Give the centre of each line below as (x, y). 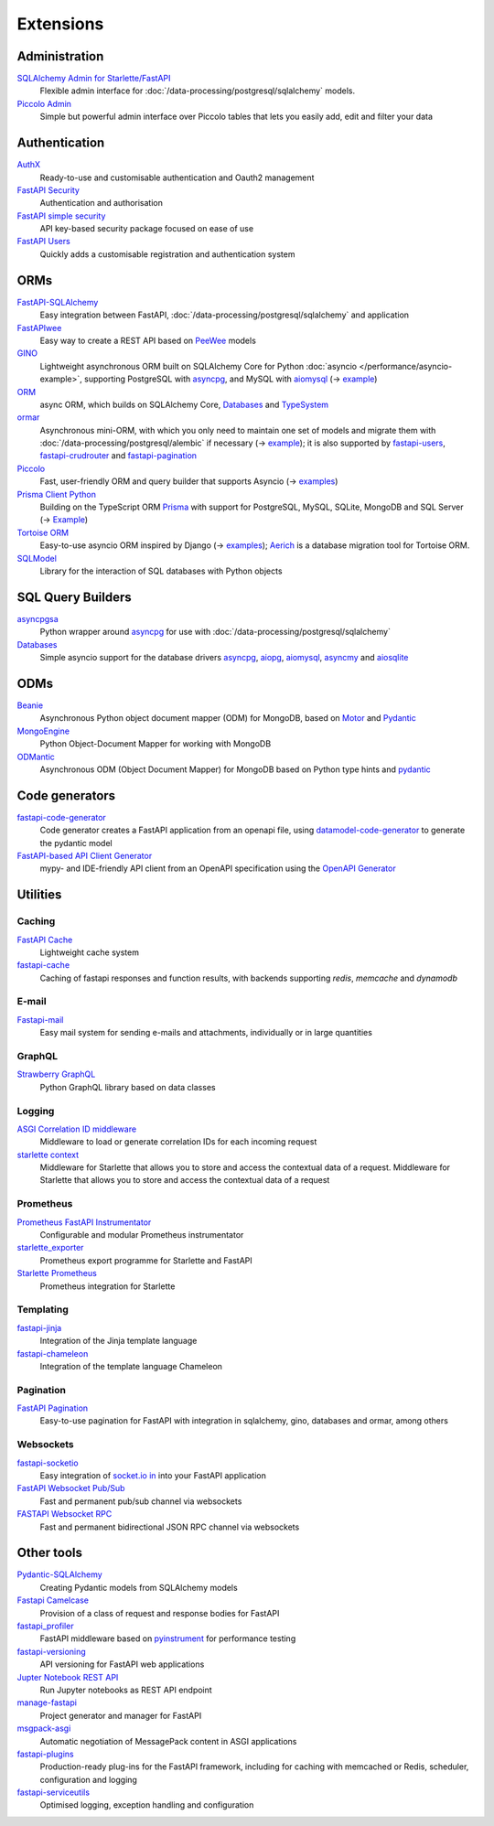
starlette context (48, 1155)
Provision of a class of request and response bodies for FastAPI (160, 1613)
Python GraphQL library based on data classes (128, 1087)
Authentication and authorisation (102, 203)
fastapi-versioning (51, 1651)
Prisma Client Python (56, 494)
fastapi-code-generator (62, 817)
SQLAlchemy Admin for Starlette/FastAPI (94, 79)
